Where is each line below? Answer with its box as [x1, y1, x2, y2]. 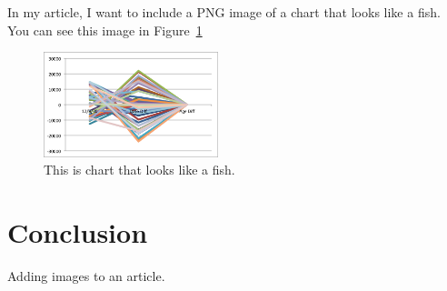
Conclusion [7, 213, 148, 250]
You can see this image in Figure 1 [7, 20, 203, 39]
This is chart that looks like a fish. [44, 160, 235, 179]
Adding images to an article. [7, 266, 165, 285]
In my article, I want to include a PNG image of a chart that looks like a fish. [7, 3, 441, 21]
